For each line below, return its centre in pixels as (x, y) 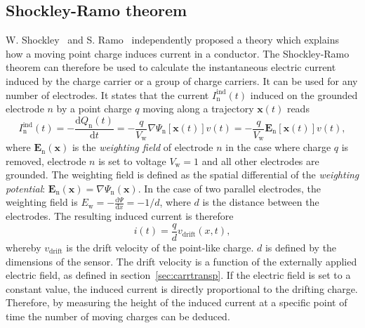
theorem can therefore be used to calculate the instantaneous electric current (171, 67)
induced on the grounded (304, 94)
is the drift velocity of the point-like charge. (160, 247)
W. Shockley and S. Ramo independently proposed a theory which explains (172, 40)
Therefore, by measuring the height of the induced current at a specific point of (177, 302)
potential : (26, 188)
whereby (24, 247)
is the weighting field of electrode (142, 147)
